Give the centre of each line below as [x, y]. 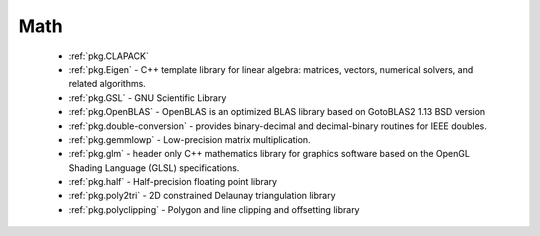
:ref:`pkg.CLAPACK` [108, 56]
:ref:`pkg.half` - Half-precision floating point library [173, 182]
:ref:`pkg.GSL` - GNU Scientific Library [147, 97]
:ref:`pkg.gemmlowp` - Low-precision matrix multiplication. [189, 139]
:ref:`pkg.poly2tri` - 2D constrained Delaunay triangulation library [202, 196]
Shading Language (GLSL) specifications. [154, 167]
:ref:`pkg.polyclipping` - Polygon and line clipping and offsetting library [214, 209]
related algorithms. [107, 84]
